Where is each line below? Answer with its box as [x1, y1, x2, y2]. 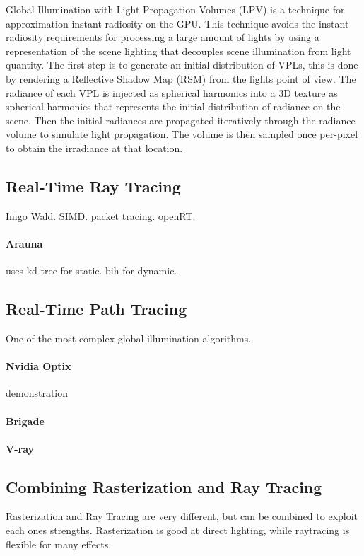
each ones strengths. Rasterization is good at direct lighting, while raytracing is [6, 523, 350, 538]
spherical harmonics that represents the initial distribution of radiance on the [6, 99, 341, 114]
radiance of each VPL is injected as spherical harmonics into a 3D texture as [6, 85, 338, 100]
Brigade [6, 413, 45, 428]
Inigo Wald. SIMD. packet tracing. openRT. [6, 208, 196, 223]
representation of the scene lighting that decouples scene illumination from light [6, 43, 351, 58]
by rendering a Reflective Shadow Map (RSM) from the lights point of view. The [6, 71, 356, 86]
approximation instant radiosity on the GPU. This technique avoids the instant [6, 16, 349, 30]
